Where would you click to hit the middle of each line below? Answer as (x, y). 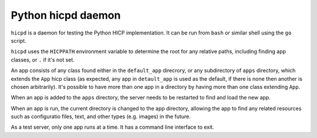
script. (18, 40)
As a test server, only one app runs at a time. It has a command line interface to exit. (112, 127)
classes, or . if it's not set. (43, 60)
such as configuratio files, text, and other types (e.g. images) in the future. (101, 116)
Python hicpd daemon (66, 15)
